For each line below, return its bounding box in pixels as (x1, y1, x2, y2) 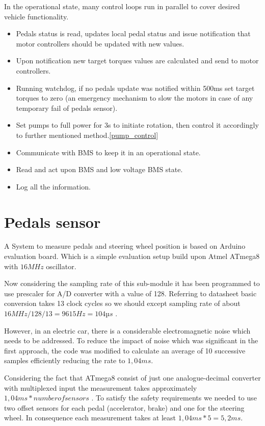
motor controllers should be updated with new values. (16, 38, 184, 49)
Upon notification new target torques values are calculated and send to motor (16, 55, 259, 66)
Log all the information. (16, 181, 91, 192)
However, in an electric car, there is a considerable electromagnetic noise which (4, 325, 251, 336)
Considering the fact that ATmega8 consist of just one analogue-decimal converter (4, 372, 261, 383)
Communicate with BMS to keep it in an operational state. (16, 147, 201, 157)
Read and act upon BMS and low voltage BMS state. (16, 164, 183, 175)
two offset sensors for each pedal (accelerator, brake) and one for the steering (4, 402, 245, 413)
